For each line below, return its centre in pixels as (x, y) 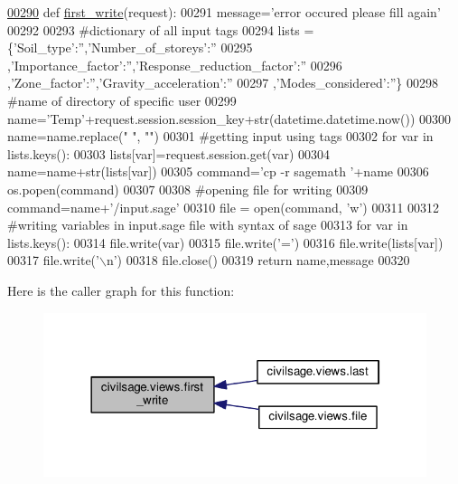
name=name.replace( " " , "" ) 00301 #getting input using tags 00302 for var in (220, 136)
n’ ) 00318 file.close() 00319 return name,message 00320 (258, 260)
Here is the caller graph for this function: (121, 290)
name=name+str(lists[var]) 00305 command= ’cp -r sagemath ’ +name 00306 (218, 171)
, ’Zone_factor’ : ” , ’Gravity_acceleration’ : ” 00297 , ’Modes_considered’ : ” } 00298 (223, 83)
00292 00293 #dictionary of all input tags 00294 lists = (161, 29)
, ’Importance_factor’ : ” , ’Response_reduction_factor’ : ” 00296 (175, 65)
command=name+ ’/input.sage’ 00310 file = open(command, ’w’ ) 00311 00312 (224, 207)
